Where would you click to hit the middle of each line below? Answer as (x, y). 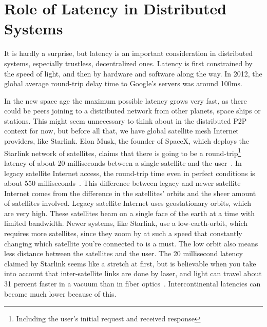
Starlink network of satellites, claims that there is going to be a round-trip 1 (123, 152)
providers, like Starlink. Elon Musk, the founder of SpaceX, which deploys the (127, 141)
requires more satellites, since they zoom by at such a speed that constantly (123, 233)
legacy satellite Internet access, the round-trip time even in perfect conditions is (130, 173)
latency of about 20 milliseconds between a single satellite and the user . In (123, 162)
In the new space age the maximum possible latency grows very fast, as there (126, 100)
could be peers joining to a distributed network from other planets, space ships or (132, 111)
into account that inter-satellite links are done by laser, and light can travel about (133, 273)
